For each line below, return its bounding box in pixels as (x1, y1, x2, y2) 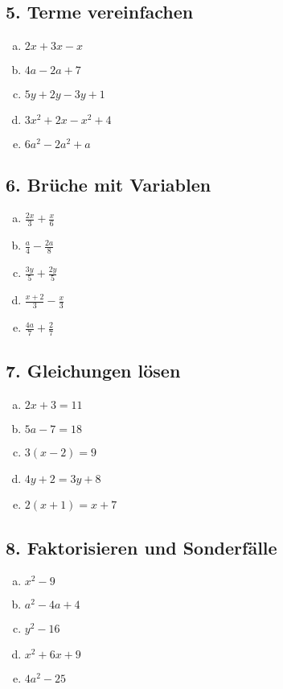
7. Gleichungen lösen (6, 358, 181, 383)
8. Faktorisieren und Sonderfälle (6, 534, 277, 559)
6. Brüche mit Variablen (6, 171, 211, 196)
